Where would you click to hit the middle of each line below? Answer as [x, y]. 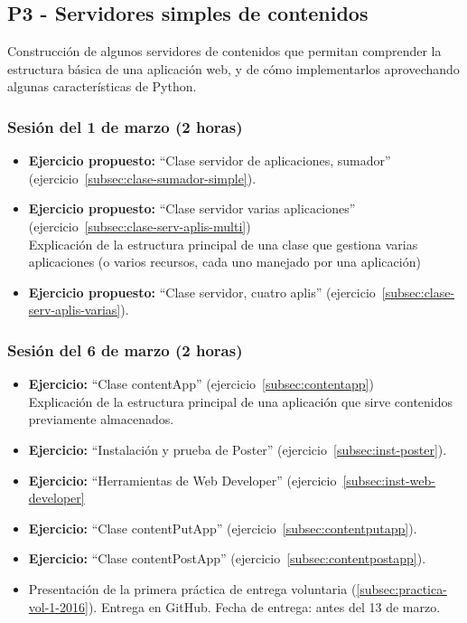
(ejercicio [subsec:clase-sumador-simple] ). [142, 178]
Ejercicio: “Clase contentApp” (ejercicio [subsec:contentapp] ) [201, 384]
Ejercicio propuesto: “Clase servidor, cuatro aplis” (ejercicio [202, 292]
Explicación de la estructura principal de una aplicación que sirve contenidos [241, 401]
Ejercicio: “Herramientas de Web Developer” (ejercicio [182, 480]
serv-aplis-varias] [75, 310]
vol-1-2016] [58, 606]
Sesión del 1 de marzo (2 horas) [125, 126]
